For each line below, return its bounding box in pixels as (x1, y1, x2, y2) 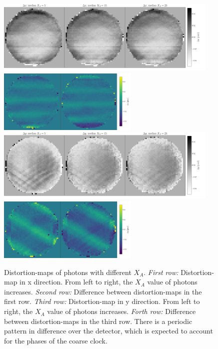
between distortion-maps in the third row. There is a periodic (4, 315, 192, 326)
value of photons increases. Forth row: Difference (47, 306, 196, 316)
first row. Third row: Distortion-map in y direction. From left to (4, 296, 200, 306)
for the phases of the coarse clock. (4, 335, 107, 345)
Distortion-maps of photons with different (4, 266, 131, 277)
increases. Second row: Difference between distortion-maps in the (4, 286, 202, 296)
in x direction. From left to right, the (19, 276, 133, 287)
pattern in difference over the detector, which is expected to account (4, 325, 213, 336)
